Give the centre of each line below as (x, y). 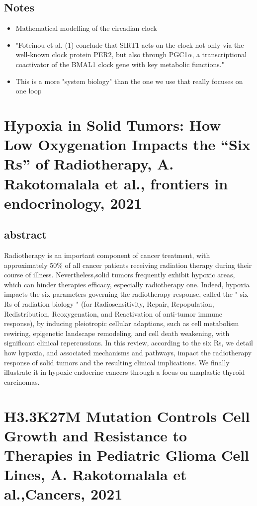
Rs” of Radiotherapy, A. (89, 164)
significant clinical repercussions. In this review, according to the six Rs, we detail (128, 343)
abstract (25, 234)
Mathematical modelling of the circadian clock (86, 28)
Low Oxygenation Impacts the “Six (127, 144)
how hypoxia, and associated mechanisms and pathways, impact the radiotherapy (128, 353)
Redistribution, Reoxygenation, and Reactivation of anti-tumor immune (113, 313)
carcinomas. (22, 381)
